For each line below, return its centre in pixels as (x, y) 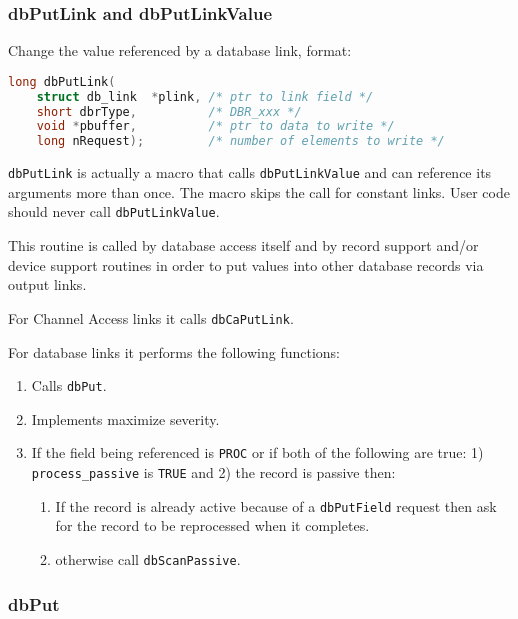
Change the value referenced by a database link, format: (180, 50)
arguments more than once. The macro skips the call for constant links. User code (259, 191)
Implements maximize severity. (125, 418)
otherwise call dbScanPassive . (148, 558)
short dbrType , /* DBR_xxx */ (169, 111)
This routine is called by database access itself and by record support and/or (243, 245)
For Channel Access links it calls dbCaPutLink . (151, 317)
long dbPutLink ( (62, 81)
